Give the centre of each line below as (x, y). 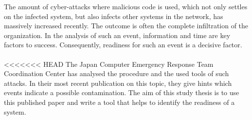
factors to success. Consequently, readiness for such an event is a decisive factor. (123, 45)
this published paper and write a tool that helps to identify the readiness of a (119, 102)
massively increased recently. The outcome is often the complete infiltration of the (126, 26)
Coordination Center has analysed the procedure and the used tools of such (117, 73)
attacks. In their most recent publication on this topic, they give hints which (118, 83)
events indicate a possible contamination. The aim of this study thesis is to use (122, 92)
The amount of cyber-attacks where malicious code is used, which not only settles (126, 6)
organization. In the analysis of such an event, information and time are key (117, 35)
